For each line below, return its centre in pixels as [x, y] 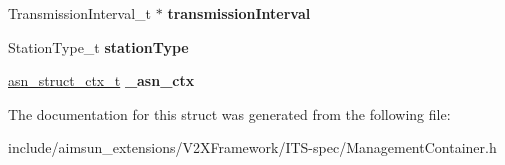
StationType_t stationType [98, 46]
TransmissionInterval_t [80, 13]
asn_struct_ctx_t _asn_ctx [101, 80]
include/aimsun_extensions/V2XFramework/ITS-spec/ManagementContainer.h [252, 147]
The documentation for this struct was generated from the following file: [229, 113]
